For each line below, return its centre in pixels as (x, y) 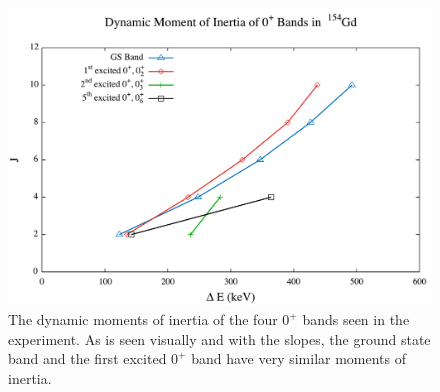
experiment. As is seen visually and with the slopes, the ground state (219, 338)
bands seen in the (356, 319)
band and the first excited (87, 358)
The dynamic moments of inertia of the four (143, 319)
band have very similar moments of (299, 358)
